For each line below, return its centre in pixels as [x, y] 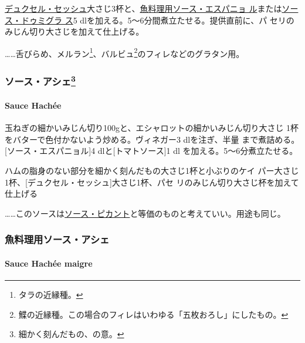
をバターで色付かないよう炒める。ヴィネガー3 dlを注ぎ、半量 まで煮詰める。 [152, 139]
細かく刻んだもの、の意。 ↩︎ [71, 334]
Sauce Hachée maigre [49, 263]
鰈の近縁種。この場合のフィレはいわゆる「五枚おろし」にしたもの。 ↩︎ [153, 314]
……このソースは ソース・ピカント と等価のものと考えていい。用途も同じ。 [145, 213]
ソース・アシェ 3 [40, 80]
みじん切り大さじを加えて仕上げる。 [74, 31]
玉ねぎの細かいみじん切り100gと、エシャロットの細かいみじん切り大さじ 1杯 [152, 128]
